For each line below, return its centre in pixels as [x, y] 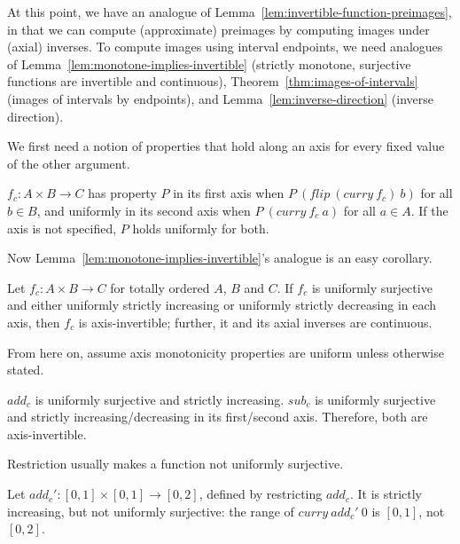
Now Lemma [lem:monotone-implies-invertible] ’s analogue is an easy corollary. [220, 258]
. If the [429, 210]
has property [122, 193]
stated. [26, 370]
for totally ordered [160, 287]
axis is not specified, [62, 228]
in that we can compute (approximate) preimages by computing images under [218, 29]
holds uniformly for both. [201, 228]
